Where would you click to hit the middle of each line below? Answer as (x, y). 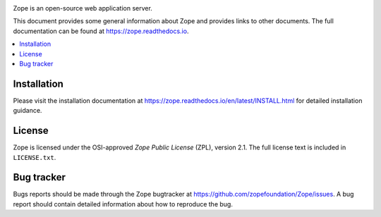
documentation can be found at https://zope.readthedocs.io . (101, 31)
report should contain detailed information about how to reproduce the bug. (123, 204)
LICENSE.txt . (35, 157)
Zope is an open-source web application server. (83, 8)
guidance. (28, 111)
